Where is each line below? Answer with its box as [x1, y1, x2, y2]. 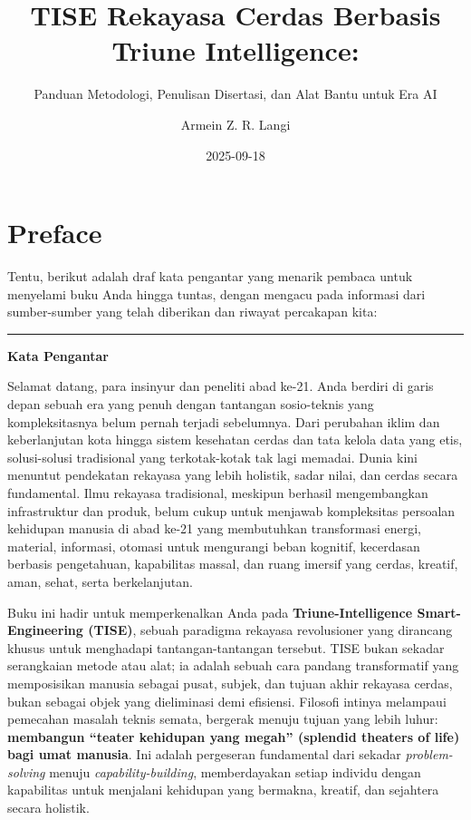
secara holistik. [7, 798, 90, 817]
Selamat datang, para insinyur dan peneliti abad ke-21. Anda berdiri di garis [7, 376, 434, 395]
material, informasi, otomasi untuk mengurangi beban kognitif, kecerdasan [7, 536, 420, 555]
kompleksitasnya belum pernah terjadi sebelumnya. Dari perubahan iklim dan [7, 412, 440, 431]
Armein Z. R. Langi [180, 114, 291, 133]
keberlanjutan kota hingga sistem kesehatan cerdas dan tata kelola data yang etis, [7, 430, 463, 449]
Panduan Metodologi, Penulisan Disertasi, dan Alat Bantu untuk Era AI [34, 84, 437, 103]
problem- [405, 745, 453, 764]
